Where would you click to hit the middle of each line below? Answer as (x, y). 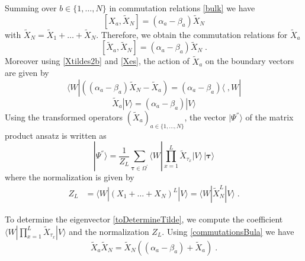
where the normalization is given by (70, 177)
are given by (27, 73)
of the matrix (269, 117)
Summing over (31, 8)
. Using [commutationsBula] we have (228, 231)
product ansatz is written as (56, 135)
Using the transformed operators (64, 117)
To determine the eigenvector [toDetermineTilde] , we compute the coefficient (144, 219)
